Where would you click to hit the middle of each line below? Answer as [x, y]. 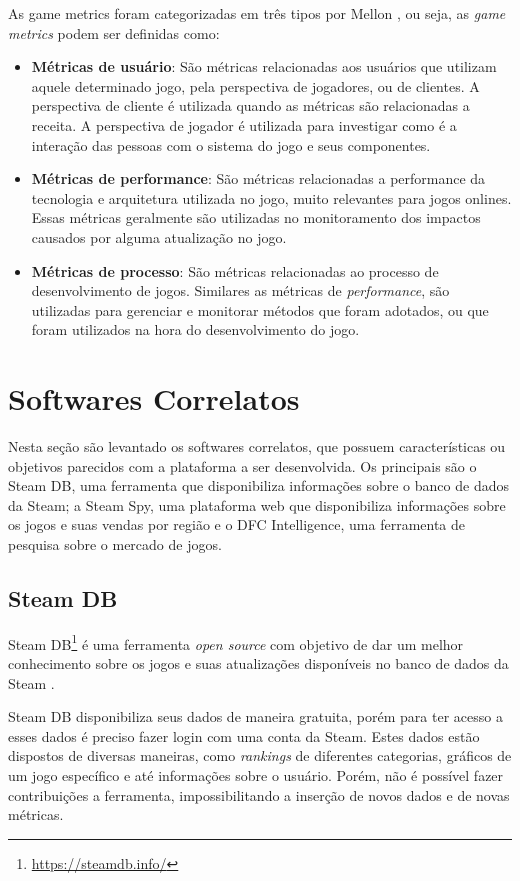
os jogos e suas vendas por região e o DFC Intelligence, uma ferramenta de [237, 524]
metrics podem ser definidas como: [114, 32]
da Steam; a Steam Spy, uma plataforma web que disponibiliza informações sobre [257, 504]
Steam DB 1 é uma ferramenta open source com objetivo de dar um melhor [236, 642]
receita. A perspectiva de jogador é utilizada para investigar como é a [244, 124]
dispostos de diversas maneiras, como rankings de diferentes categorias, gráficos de [260, 755]
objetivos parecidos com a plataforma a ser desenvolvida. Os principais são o [242, 465]
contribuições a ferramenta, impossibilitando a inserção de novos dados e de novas [259, 794]
